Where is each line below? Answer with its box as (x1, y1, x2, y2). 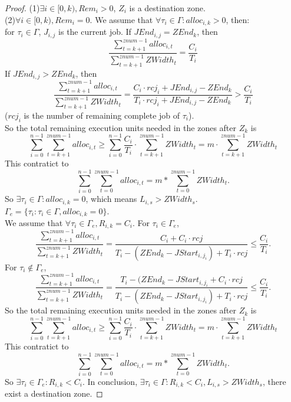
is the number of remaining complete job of (24, 109, 180, 121)
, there (262, 375, 286, 387)
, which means (85, 192, 137, 205)
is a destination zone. (129, 2, 206, 14)
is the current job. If (58, 25, 131, 38)
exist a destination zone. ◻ (5, 387, 103, 400)
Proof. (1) (5, 2, 40, 14)
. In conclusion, (82, 375, 138, 387)
